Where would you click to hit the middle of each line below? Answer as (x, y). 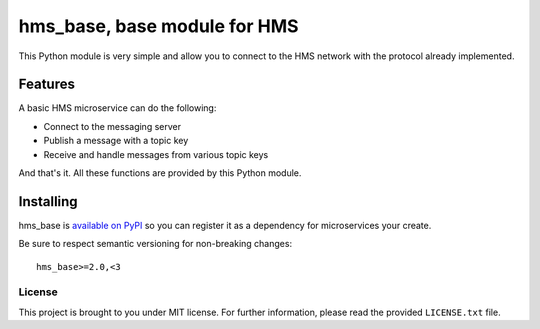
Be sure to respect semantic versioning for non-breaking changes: (155, 244)
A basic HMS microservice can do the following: (117, 108)
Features (46, 84)
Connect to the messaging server (112, 126)
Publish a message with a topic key (116, 141)
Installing (48, 201)
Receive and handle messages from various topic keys (156, 154)
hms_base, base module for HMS (158, 26)
